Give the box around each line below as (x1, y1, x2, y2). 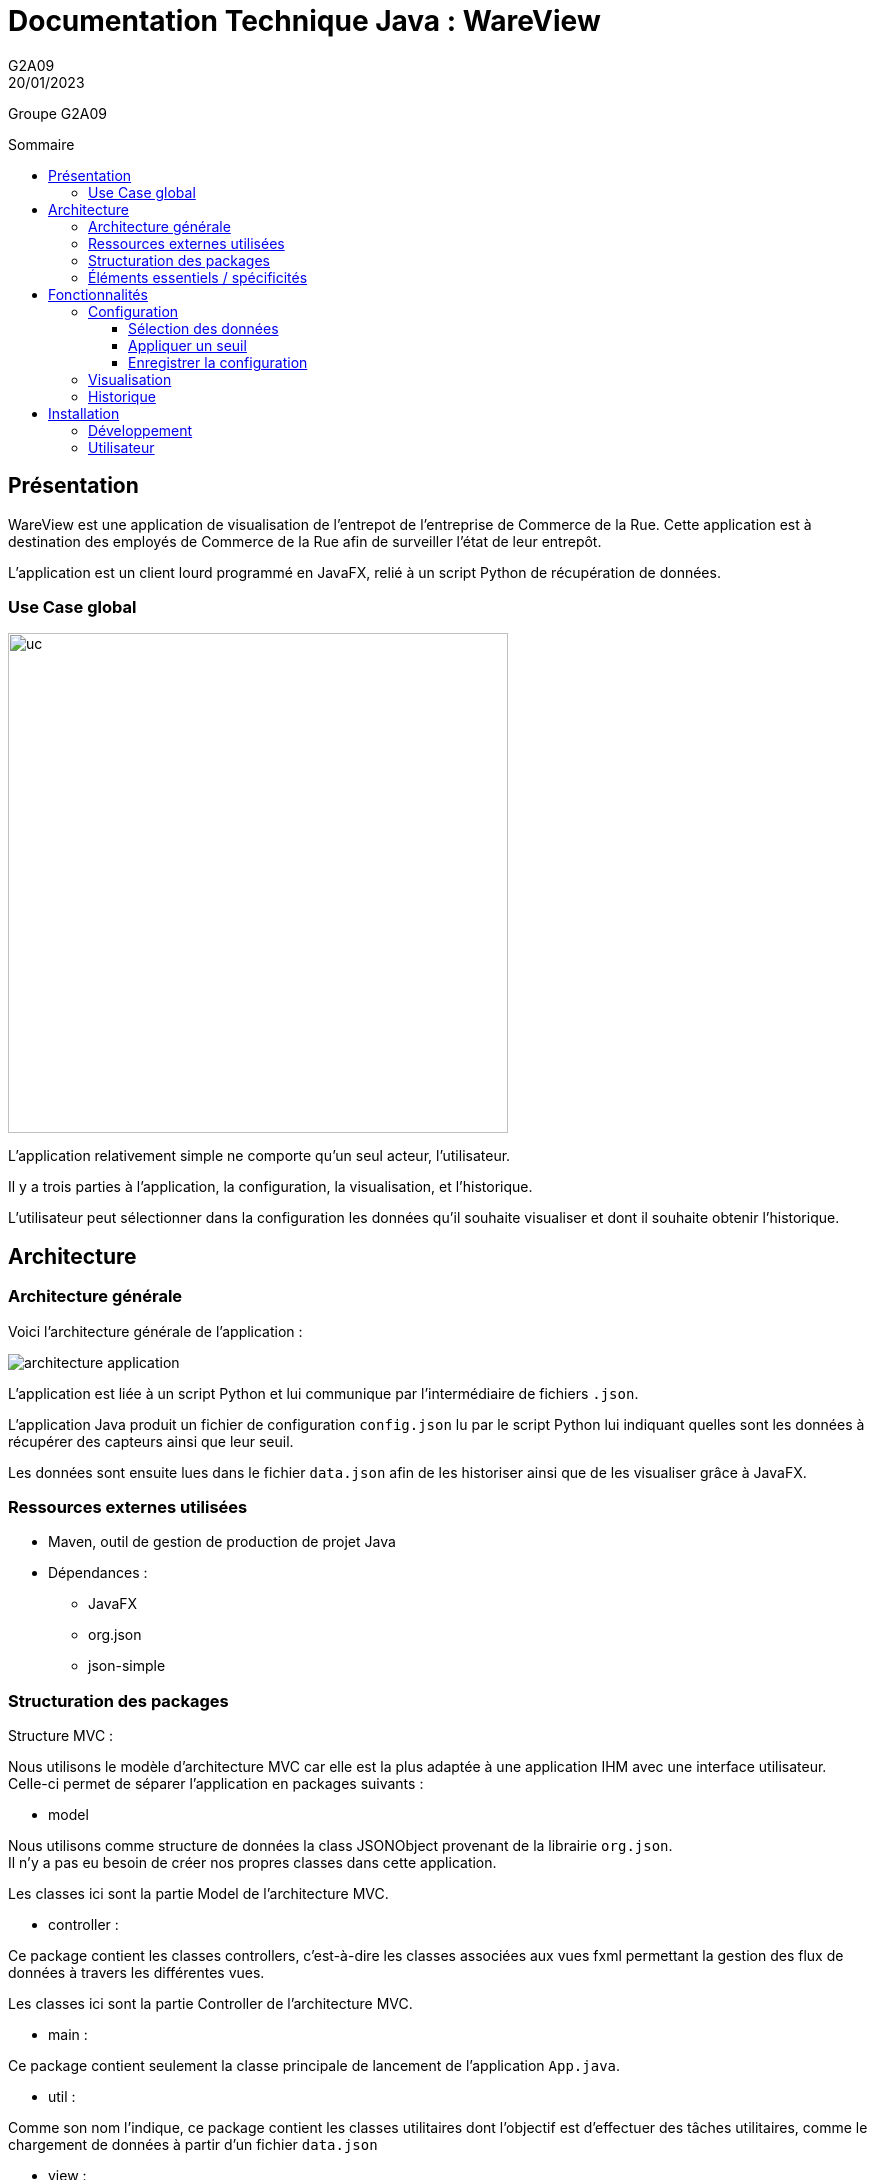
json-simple (88, 1657, 166, 1675)
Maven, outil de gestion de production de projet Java (48, 1533, 396, 1551)
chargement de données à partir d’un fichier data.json (8, 2136, 378, 2154)
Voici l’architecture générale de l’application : (8, 1322, 303, 1340)
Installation (48, 404, 120, 422)
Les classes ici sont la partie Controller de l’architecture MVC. (8, 1995, 413, 2013)
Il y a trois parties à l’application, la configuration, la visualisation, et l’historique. (8, 1178, 533, 1196)
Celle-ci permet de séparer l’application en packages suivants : (8, 1775, 424, 1793)
